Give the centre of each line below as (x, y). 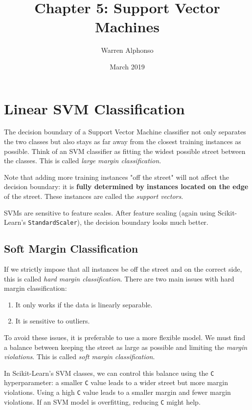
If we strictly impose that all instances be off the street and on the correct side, (123, 269)
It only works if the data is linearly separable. (84, 304)
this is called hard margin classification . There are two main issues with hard (119, 278)
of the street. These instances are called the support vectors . (94, 196)
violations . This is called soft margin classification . (80, 356)
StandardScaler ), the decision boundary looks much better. (118, 222)
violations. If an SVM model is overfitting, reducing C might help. (102, 401)
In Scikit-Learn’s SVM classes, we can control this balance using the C (109, 373)
